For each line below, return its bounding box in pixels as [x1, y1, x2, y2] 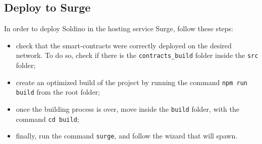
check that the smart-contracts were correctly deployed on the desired [16, 40, 232, 50]
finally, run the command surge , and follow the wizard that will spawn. [16, 130, 238, 141]
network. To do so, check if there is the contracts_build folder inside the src [16, 50, 258, 60]
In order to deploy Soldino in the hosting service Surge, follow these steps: [4, 23, 233, 34]
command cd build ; [16, 113, 79, 124]
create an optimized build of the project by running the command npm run [16, 77, 248, 87]
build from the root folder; [16, 87, 100, 97]
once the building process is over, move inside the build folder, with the [16, 103, 239, 114]
